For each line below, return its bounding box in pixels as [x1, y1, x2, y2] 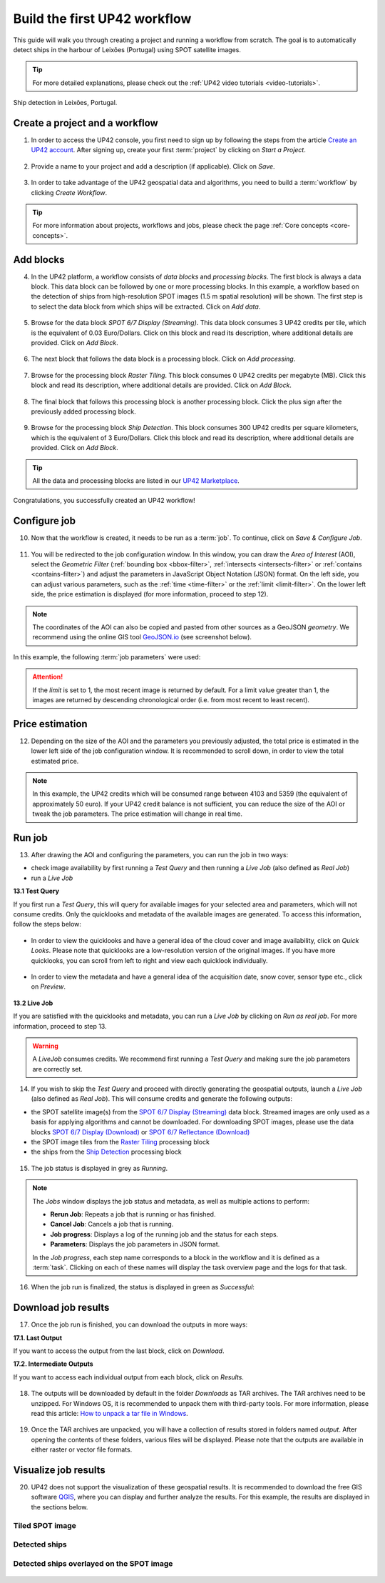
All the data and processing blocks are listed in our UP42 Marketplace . [32, 476, 240, 485]
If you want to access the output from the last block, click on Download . [13, 1347, 225, 1355]
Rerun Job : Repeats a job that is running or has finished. [50, 1209, 216, 1218]
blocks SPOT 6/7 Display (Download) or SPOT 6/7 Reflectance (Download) [31, 1127, 250, 1136]
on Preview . [31, 982, 66, 991]
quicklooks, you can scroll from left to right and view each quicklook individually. [31, 956, 268, 964]
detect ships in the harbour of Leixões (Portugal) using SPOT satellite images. [13, 45, 242, 54]
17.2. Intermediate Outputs [13, 1359, 93, 1368]
